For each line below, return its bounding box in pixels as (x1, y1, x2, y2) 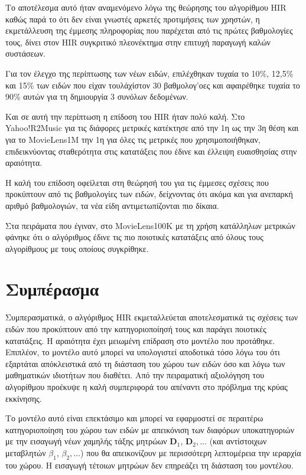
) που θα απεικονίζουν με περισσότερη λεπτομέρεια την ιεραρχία (80, 446, 301, 458)
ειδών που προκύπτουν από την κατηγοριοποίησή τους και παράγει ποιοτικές (5, 323, 266, 335)
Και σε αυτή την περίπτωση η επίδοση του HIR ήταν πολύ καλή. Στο (5, 110, 245, 122)
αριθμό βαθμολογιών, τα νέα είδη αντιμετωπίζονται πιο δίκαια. (5, 199, 219, 211)
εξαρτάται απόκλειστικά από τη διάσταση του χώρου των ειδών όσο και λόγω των (5, 357, 285, 369)
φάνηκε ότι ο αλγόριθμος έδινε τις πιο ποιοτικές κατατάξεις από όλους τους (5, 231, 263, 243)
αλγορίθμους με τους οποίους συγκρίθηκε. (5, 242, 149, 254)
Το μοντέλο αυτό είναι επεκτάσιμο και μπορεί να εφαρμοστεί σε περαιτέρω (5, 412, 263, 424)
